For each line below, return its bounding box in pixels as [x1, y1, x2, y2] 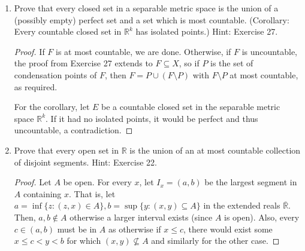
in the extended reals [203, 199, 280, 212]
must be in [57, 222, 97, 235]
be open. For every [63, 176, 132, 188]
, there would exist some [183, 222, 273, 235]
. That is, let [69, 187, 116, 200]
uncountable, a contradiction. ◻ [14, 124, 133, 136]
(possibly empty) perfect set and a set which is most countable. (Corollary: [14, 13, 289, 26]
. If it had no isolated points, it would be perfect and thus [46, 112, 258, 124]
